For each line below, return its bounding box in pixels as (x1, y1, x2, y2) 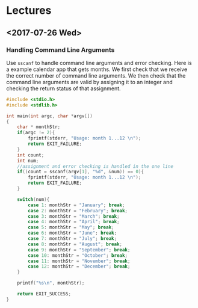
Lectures (6, 4, 52, 17)
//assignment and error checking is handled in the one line (17, 163, 173, 169)
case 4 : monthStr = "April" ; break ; (28, 219, 120, 225)
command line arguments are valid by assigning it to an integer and (6, 78, 173, 85)
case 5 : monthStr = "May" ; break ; (28, 224, 114, 230)
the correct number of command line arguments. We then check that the (6, 72, 186, 79)
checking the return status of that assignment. (6, 85, 122, 92)
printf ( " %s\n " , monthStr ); (17, 280, 85, 286)
